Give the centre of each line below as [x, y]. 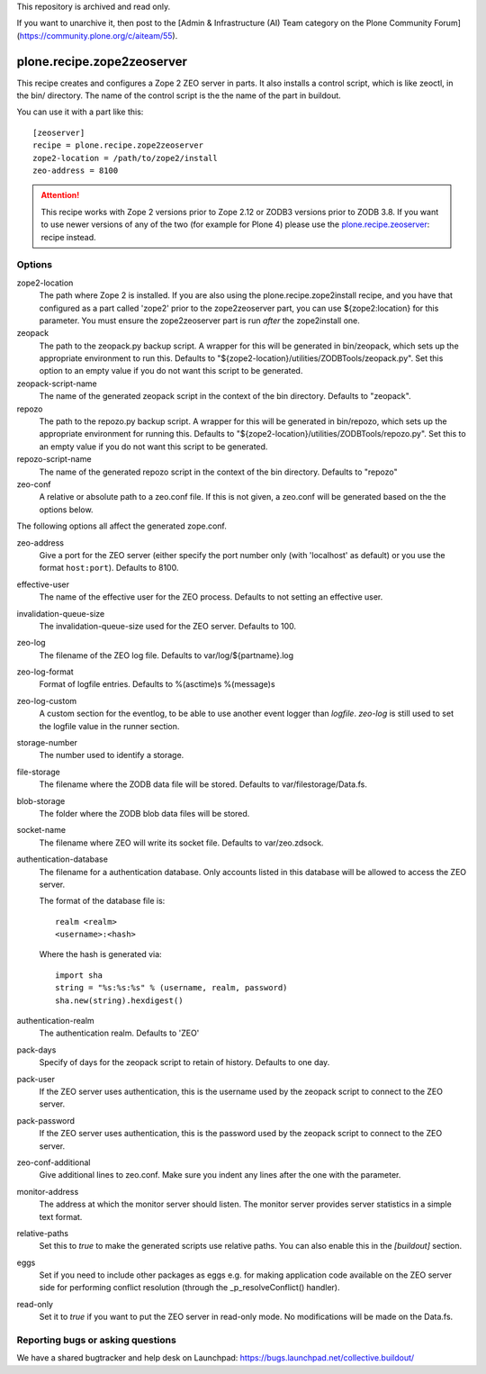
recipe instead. [68, 237]
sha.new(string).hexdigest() [119, 1000]
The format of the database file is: [102, 901]
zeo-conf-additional [54, 1162]
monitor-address [48, 1191]
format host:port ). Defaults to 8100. [109, 568]
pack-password [46, 1120]
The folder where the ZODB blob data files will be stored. [144, 813]
